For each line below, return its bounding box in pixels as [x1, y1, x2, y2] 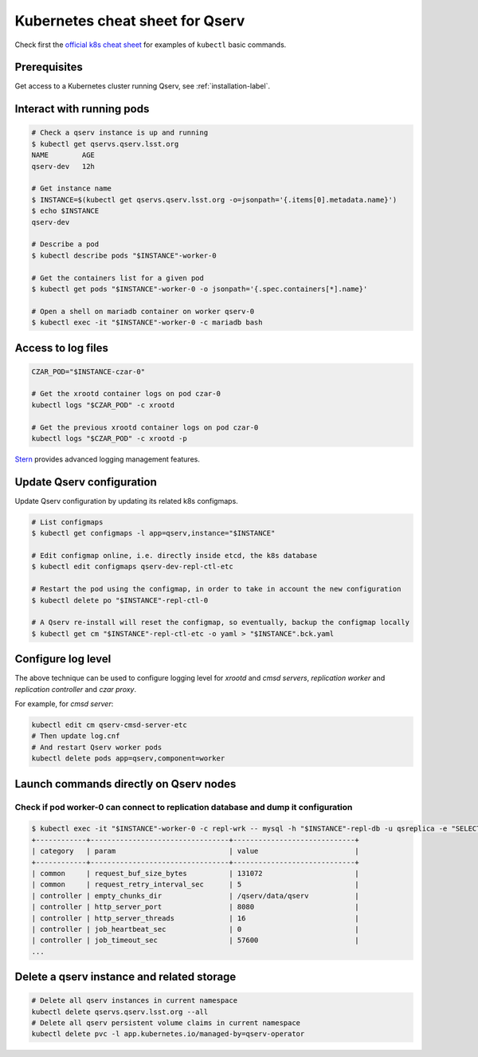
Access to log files [14, 341, 109, 355]
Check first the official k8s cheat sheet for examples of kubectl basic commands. [14, 40, 287, 49]
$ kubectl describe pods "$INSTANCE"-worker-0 [31, 251, 217, 260]
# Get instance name [31, 184, 112, 193]
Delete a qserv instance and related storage [14, 970, 237, 984]
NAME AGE [31, 151, 96, 159]
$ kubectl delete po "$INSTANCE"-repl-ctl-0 [31, 595, 209, 605]
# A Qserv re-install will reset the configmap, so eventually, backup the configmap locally [31, 618, 410, 627]
